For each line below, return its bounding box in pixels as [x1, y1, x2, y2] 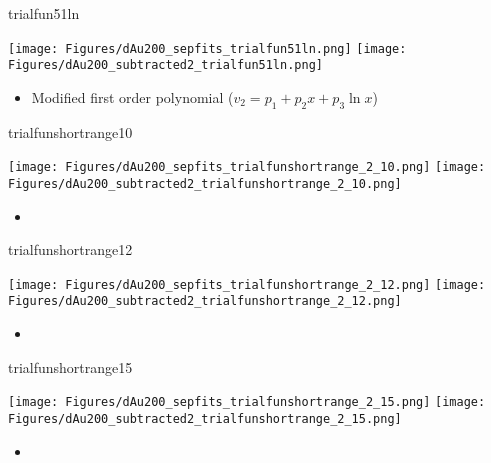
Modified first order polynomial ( [31, 86, 234, 107]
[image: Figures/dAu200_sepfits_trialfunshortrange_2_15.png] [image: [8, 395, 486, 410]
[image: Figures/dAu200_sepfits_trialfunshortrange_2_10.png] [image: [8, 160, 486, 175]
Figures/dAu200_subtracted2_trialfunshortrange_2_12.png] [8, 294, 402, 309]
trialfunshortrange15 [8, 356, 133, 377]
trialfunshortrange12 [8, 239, 133, 260]
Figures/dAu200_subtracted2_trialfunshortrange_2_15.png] [8, 411, 402, 426]
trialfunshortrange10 [8, 121, 133, 142]
